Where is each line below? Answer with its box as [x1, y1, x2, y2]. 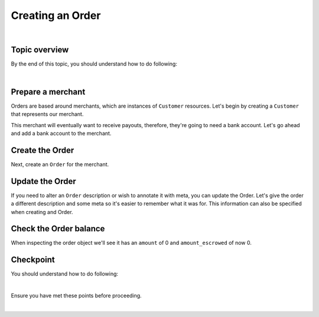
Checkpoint [11, 255, 56, 265]
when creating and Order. [11, 208, 73, 215]
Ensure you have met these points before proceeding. [11, 292, 142, 299]
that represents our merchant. [11, 111, 84, 118]
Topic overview [11, 45, 69, 55]
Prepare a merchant [11, 86, 86, 97]
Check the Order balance [11, 224, 105, 234]
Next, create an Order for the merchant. [11, 160, 109, 168]
